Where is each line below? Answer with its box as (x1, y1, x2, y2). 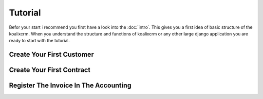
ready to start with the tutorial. (9, 38, 70, 44)
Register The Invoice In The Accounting (9, 82, 131, 90)
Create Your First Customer (9, 50, 94, 59)
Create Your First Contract (9, 66, 91, 74)
